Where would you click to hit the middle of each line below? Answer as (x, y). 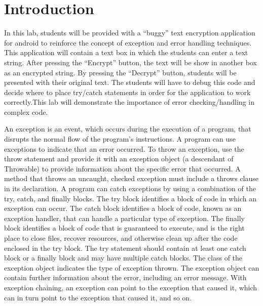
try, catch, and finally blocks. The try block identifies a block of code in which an (130, 198)
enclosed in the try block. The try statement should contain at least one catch (125, 248)
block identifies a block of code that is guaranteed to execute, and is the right (124, 228)
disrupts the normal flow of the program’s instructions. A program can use (120, 139)
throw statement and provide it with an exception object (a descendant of (119, 159)
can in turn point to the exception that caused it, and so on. (98, 297)
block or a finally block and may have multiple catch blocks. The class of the (123, 258)
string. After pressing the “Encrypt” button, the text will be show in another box (130, 62)
